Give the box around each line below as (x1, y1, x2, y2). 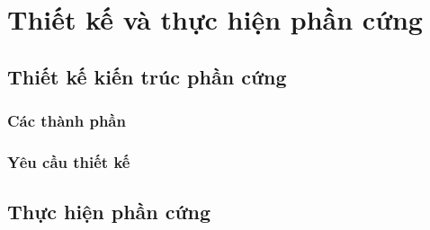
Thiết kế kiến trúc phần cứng (7, 62, 287, 90)
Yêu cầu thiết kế (7, 150, 130, 172)
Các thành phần (7, 110, 126, 132)
